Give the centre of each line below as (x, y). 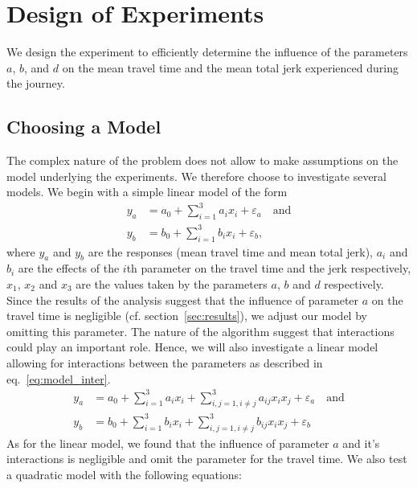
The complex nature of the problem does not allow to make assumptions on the (202, 160)
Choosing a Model (84, 127)
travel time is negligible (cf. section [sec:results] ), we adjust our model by (187, 316)
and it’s (361, 443)
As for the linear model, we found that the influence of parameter (168, 443)
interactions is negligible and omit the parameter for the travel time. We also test (207, 459)
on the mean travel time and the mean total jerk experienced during (230, 67)
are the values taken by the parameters (172, 283)
